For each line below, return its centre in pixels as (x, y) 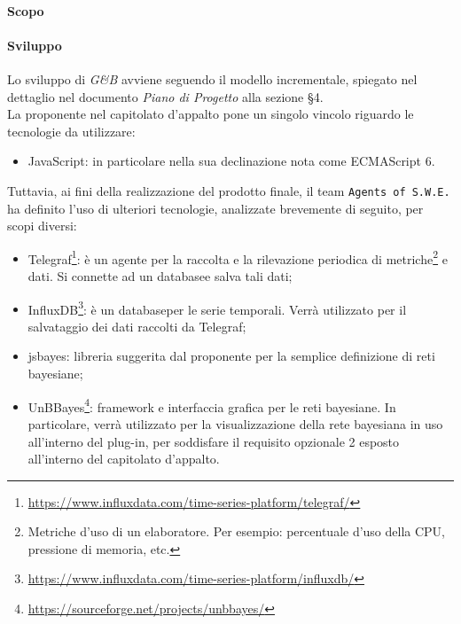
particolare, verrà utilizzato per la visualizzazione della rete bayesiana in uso (235, 423)
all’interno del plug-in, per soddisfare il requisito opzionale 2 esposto (214, 441)
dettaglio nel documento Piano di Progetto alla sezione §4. (165, 96)
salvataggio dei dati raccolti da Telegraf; (137, 326)
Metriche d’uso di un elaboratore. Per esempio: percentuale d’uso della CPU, (237, 531)
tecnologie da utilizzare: (71, 131)
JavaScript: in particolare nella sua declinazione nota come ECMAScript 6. (231, 161)
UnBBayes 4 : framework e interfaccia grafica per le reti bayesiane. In (212, 405)
